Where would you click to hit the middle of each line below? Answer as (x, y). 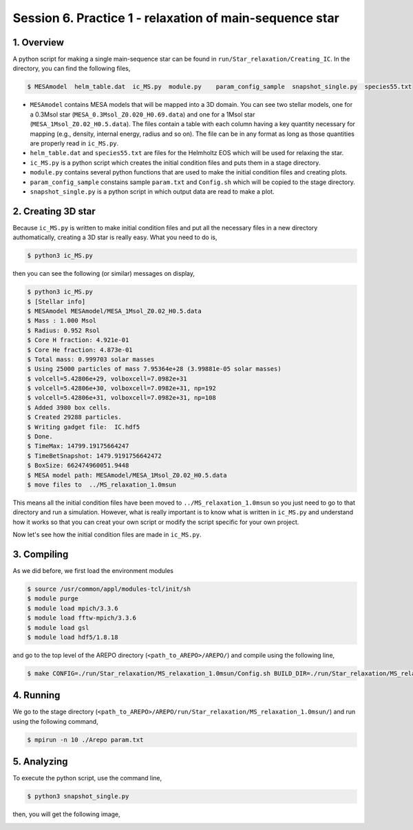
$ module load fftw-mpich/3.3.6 (82, 618)
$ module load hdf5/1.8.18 (73, 637)
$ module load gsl (58, 628)
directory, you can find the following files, (72, 68)
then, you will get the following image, (66, 814)
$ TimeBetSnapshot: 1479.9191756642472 (94, 456)
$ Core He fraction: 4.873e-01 (80, 350)
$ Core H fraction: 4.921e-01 (78, 340)
